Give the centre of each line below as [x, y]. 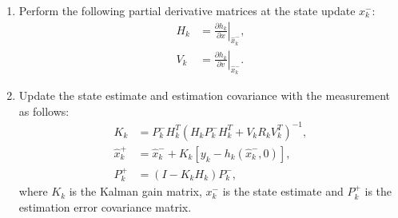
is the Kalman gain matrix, [135, 191]
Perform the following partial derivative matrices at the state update [187, 10]
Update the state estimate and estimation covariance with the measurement [205, 95]
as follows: [44, 111]
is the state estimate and [283, 191]
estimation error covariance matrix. [105, 206]
